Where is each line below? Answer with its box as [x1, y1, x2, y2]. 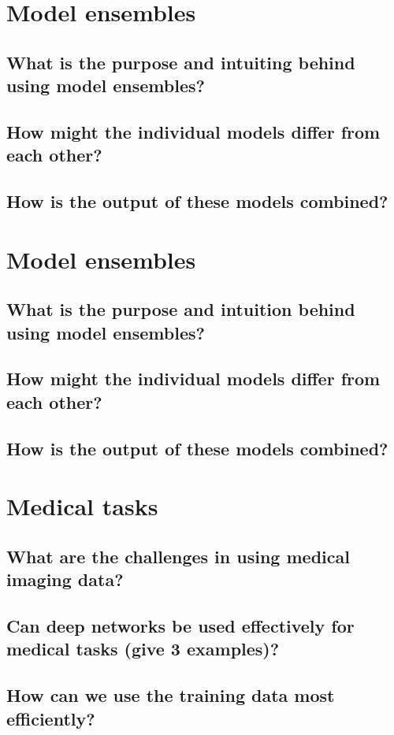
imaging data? [6, 567, 124, 592]
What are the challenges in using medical [6, 544, 350, 568]
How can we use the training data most [6, 683, 335, 707]
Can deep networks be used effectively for [6, 613, 355, 637]
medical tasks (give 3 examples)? [6, 637, 280, 661]
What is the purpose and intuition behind [6, 297, 355, 321]
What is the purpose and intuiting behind [6, 50, 355, 74]
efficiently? [6, 706, 95, 730]
